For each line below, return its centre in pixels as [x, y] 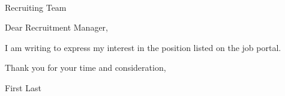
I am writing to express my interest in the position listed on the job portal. [143, 47]
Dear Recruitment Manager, [57, 27]
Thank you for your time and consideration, [85, 67]
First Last [23, 87]
